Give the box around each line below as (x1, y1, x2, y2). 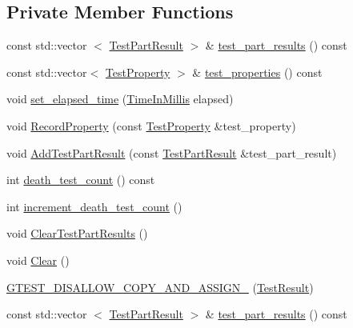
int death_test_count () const (6, 171, 155, 188)
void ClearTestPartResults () (6, 225, 148, 242)
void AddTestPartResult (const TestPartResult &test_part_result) (6, 144, 337, 161)
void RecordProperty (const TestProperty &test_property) (6, 117, 296, 134)
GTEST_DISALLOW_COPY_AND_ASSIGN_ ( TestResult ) (6, 278, 314, 295)
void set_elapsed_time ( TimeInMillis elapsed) (6, 90, 234, 107)
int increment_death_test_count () (6, 198, 183, 214)
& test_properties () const (192, 63, 323, 80)
